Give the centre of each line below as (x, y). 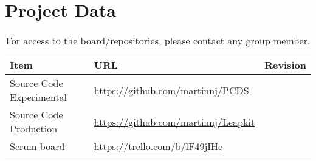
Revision (285, 65)
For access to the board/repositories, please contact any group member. (158, 41)
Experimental (39, 97)
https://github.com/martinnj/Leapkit (174, 122)
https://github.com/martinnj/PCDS (171, 90)
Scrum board (37, 146)
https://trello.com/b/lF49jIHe (158, 146)
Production (34, 129)
